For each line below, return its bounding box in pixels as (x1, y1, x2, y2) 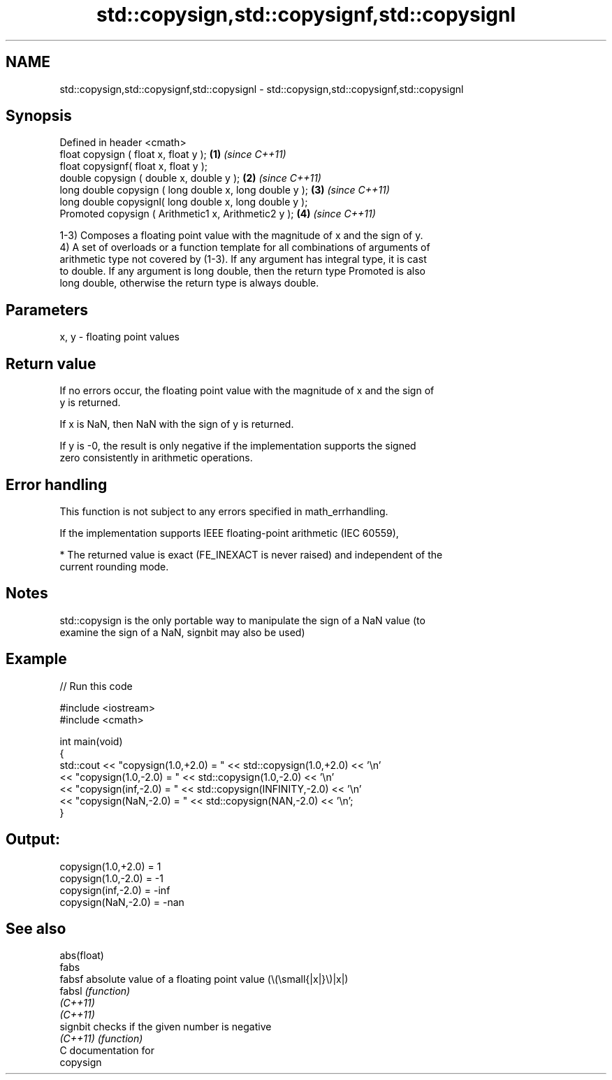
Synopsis (6, 107, 72, 125)
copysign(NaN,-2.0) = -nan (59, 895, 184, 908)
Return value (6, 354, 96, 373)
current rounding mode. (59, 560, 169, 573)
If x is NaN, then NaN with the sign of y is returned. (59, 418, 294, 431)
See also (6, 919, 66, 937)
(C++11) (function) (59, 1032, 143, 1045)
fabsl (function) (59, 985, 131, 998)
